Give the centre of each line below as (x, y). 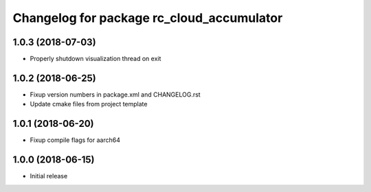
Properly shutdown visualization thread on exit (95, 59)
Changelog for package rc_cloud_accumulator (148, 18)
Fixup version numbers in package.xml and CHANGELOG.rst (115, 94)
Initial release (49, 176)
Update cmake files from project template (89, 104)
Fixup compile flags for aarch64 (75, 140)
